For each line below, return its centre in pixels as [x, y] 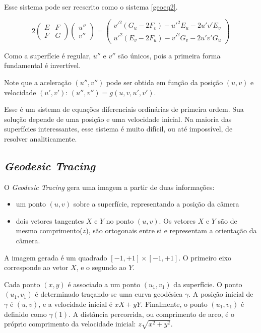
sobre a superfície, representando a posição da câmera [156, 204]
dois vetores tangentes [50, 220]
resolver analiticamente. [41, 138]
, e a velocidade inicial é [75, 304]
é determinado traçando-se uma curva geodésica [109, 294]
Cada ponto [22, 284]
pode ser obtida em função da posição [165, 82]
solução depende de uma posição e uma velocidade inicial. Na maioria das [118, 119]
